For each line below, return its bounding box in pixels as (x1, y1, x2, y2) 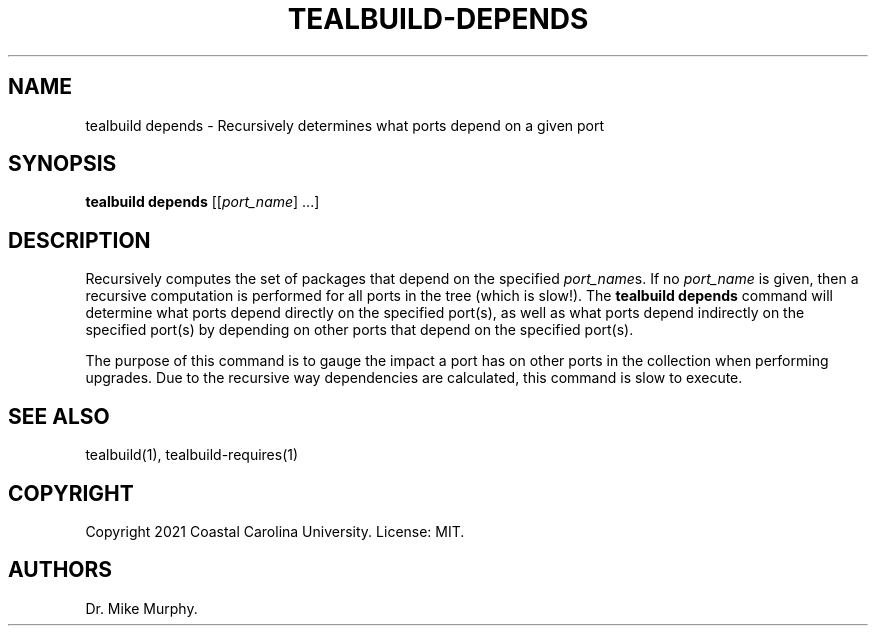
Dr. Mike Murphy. (85, 599, 198, 617)
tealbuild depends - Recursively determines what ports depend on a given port (85, 116, 605, 134)
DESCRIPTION (8, 227, 151, 253)
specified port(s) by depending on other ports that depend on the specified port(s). (85, 321, 634, 339)
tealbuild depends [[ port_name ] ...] (85, 193, 320, 211)
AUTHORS (8, 557, 113, 583)
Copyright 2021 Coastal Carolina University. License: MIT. (85, 522, 465, 540)
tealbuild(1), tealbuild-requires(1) (85, 446, 299, 464)
